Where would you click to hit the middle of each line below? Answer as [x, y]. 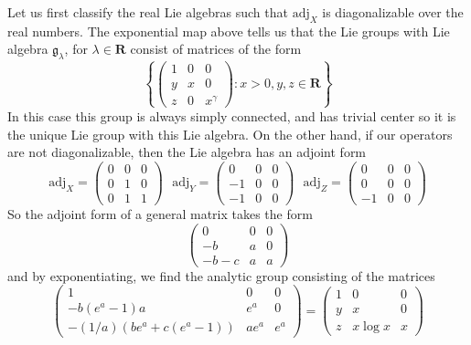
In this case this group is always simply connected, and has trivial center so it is [232, 115]
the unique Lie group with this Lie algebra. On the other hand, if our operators [230, 134]
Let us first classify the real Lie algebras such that [148, 12]
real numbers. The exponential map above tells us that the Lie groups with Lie [229, 31]
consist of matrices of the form [216, 49]
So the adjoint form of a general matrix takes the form [160, 213]
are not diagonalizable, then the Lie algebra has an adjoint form [187, 152]
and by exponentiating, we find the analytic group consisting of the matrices [221, 275]
